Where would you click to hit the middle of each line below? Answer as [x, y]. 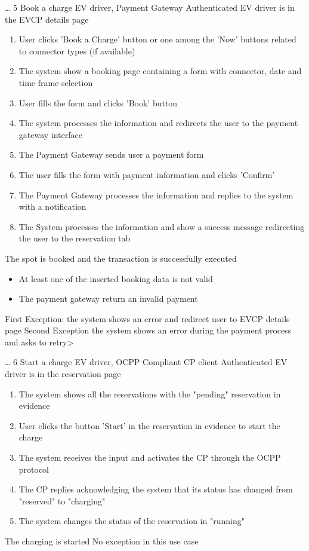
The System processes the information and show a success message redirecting [162, 226]
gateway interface [50, 134]
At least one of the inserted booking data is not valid [116, 278]
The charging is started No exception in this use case [102, 541]
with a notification [52, 206]
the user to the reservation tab [75, 238]
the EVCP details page [47, 19]
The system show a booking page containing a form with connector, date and [160, 71]
